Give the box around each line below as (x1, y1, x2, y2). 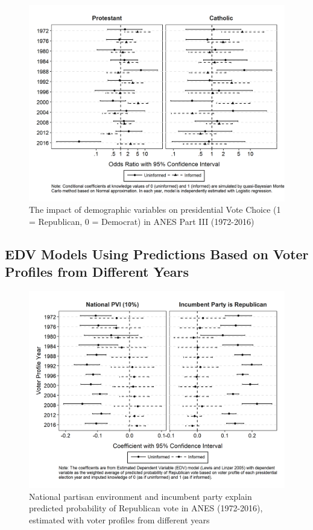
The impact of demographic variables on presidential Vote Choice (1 (29, 203, 281, 216)
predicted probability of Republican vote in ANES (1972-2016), (29, 502, 263, 514)
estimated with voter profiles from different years (29, 513, 210, 526)
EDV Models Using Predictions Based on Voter (5, 245, 309, 263)
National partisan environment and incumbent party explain (29, 490, 252, 502)
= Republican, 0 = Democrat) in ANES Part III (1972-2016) (29, 215, 255, 228)
